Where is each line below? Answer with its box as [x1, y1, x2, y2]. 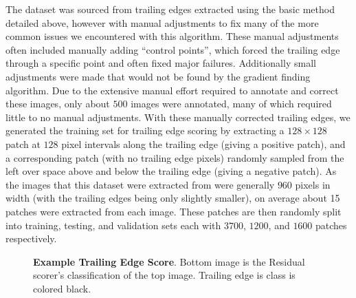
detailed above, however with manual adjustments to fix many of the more [5, 15, 319, 30]
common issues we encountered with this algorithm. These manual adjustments [5, 29, 339, 43]
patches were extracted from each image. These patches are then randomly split [5, 204, 342, 218]
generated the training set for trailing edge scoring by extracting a [5, 123, 285, 138]
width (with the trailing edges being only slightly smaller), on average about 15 [5, 191, 340, 205]
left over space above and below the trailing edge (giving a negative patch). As [5, 164, 337, 178]
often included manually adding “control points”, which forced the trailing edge [5, 42, 340, 56]
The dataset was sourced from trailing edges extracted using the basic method [5, 2, 335, 16]
